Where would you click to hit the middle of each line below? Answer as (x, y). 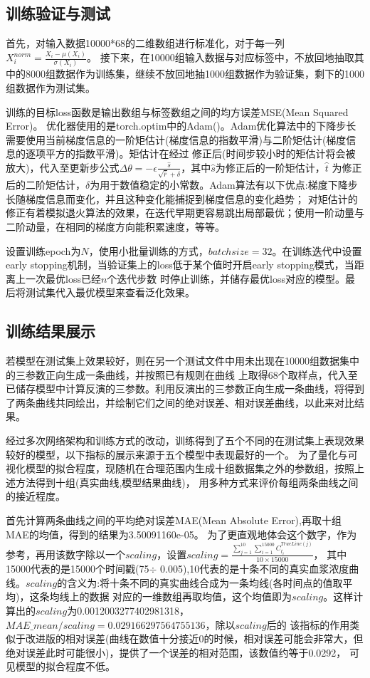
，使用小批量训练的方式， (148, 250)
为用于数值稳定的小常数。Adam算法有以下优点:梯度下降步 (224, 185)
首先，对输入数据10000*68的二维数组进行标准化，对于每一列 (145, 43)
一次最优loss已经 (63, 278)
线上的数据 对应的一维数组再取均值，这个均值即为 (176, 596)
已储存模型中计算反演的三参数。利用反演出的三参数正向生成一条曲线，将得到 (185, 388)
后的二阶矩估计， (46, 185)
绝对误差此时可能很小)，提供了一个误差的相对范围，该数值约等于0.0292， (176, 652)
